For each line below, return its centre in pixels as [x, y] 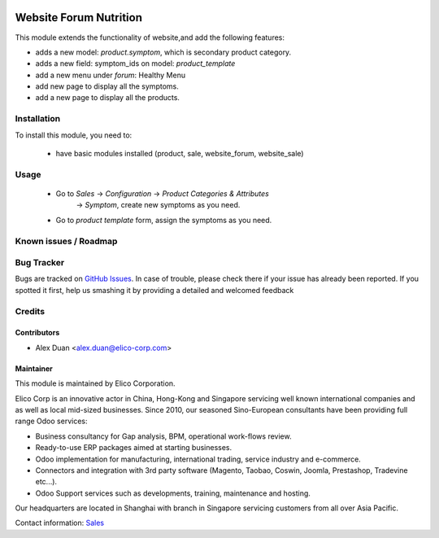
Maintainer [34, 368]
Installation [38, 119]
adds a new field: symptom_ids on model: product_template [135, 63]
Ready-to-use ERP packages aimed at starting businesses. [134, 448]
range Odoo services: [51, 421]
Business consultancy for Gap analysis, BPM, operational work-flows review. [163, 436]
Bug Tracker [40, 263]
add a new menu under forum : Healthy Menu [111, 75]
